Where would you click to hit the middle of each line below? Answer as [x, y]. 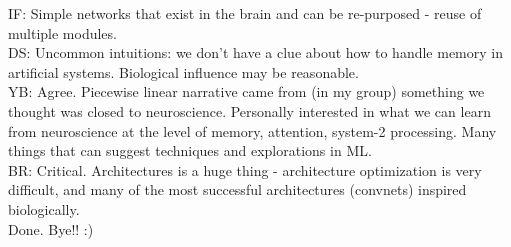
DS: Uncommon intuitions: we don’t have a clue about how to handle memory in [255, 52]
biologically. [44, 208]
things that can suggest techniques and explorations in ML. [190, 150]
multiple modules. [62, 32]
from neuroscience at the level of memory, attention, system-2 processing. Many [252, 130]
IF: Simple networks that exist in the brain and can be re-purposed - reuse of [245, 13]
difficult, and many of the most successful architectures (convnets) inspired [237, 189]
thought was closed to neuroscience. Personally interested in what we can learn [249, 110]
